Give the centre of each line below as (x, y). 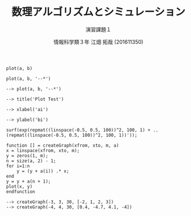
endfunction (21, 191)
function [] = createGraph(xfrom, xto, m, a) (62, 145)
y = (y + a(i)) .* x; (43, 171)
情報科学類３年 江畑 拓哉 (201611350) (98, 42)
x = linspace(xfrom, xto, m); (43, 150)
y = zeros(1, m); (27, 156)
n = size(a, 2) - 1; (31, 161)
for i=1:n (18, 166)
